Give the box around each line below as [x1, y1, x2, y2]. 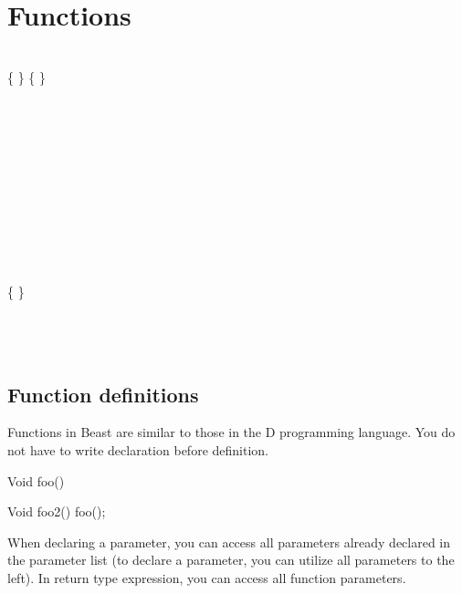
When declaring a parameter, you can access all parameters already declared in [7, 532, 451, 551]
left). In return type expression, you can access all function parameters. [7, 568, 406, 587]
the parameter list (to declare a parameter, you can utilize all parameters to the [7, 550, 455, 569]
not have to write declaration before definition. [7, 441, 268, 460]
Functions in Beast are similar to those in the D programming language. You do [7, 422, 456, 442]
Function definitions [7, 380, 199, 408]
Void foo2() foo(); [7, 502, 106, 521]
